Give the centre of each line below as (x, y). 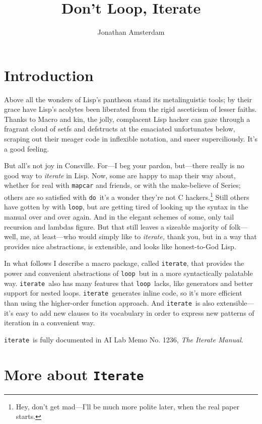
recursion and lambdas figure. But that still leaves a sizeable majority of (116, 226)
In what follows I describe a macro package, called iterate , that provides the (124, 263)
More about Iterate (74, 374)
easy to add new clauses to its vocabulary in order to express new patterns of (135, 312)
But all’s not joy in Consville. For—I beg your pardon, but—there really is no (124, 165)
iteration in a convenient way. (50, 323)
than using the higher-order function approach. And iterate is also (109, 303)
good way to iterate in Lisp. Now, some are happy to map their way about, (120, 175)
